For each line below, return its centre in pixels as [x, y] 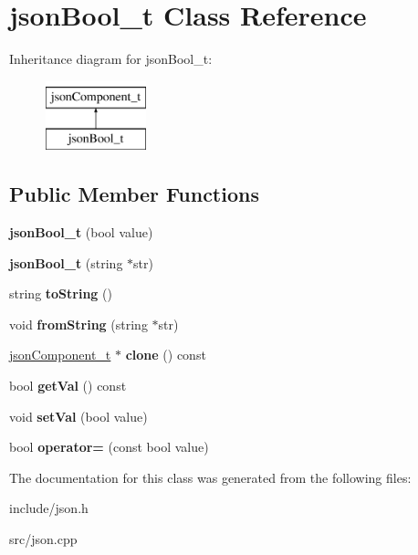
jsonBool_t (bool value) [81, 232]
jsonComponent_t [60, 355]
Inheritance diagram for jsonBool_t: [111, 59]
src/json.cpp [43, 539]
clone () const [166, 355]
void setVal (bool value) [78, 416]
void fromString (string [78, 324]
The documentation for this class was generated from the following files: [210, 477]
